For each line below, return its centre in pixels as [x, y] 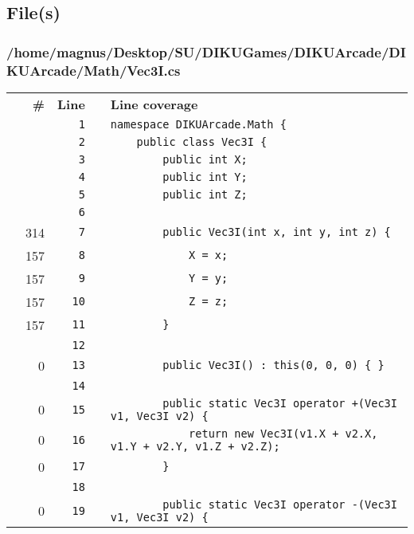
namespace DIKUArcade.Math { [198, 124]
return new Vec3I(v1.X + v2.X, [283, 433]
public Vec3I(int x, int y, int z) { [277, 232]
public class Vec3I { [202, 141]
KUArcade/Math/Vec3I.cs [94, 70]
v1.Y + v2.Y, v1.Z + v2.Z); [195, 446]
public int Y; [205, 177]
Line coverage [154, 104]
